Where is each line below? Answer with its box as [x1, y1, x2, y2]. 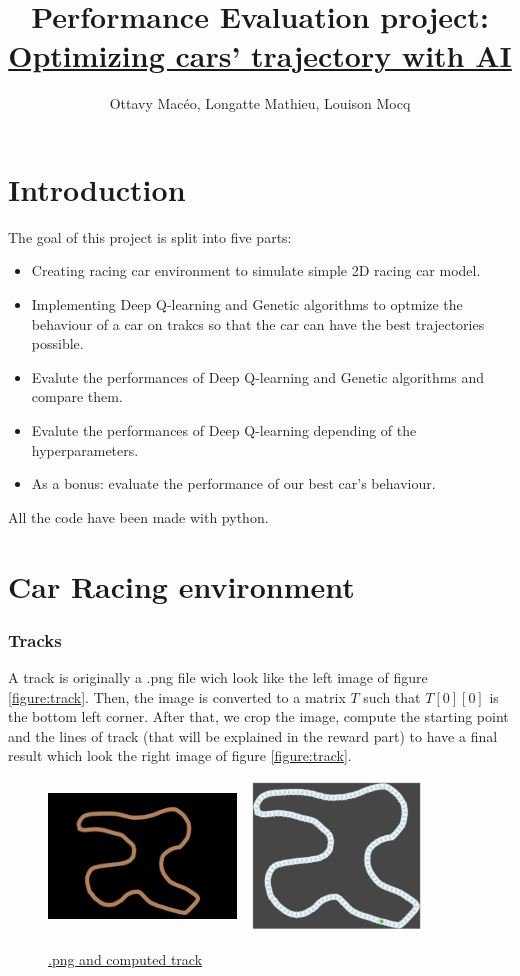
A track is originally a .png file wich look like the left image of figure [8, 666, 428, 687]
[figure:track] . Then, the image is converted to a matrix [8, 686, 346, 707]
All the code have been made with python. [8, 506, 269, 527]
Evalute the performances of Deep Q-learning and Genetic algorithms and [31, 366, 485, 387]
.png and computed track [48, 948, 203, 969]
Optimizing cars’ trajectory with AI [8, 35, 512, 76]
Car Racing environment [8, 565, 355, 606]
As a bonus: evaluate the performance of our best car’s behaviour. [31, 473, 436, 494]
